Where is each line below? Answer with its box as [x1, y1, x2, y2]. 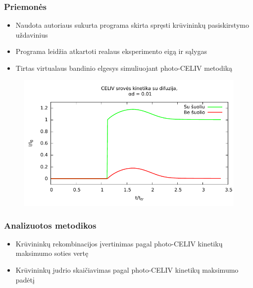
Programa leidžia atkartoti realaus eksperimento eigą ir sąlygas [15, 46, 207, 56]
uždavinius [15, 29, 48, 40]
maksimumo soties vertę [15, 248, 89, 258]
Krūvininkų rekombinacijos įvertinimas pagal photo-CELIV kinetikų [15, 238, 223, 248]
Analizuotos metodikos [4, 219, 97, 231]
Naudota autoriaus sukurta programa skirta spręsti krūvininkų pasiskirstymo [15, 20, 249, 30]
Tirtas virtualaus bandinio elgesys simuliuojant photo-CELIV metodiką [15, 63, 233, 73]
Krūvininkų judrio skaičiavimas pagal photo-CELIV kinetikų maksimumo [15, 264, 239, 275]
